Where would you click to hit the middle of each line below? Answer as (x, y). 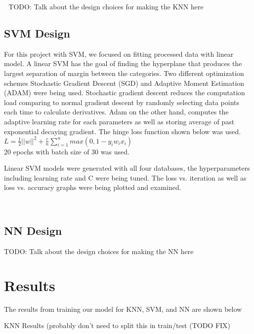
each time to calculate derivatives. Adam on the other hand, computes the (116, 112)
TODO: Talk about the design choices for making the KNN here (106, 6)
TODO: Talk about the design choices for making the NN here (99, 251)
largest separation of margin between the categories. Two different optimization (124, 73)
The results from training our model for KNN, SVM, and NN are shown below (123, 309)
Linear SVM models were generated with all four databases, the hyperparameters (127, 168)
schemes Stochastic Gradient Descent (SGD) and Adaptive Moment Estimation (124, 83)
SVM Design (37, 33)
